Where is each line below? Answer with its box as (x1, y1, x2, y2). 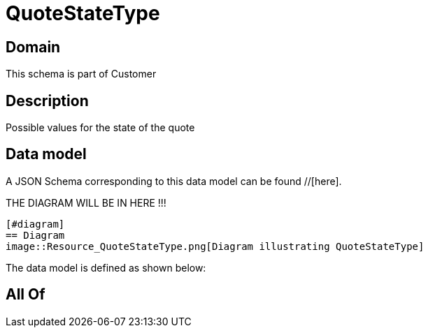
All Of (6, 286, 45, 304)
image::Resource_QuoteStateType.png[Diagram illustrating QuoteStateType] (6, 240, 425, 252)
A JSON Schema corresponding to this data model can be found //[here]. (6, 175, 342, 187)
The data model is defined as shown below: (6, 261, 206, 274)
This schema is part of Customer (6, 68, 157, 80)
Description (6, 91, 89, 110)
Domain (6, 38, 61, 56)
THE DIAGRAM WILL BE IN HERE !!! (6, 196, 166, 209)
